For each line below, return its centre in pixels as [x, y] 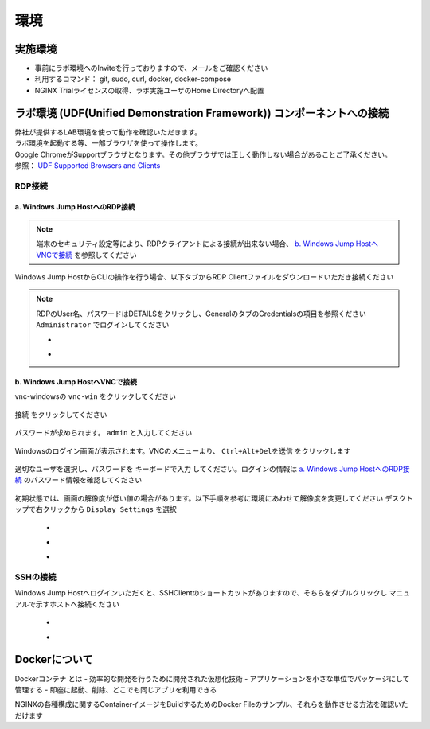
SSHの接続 [35, 577]
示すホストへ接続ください [77, 604]
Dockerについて [54, 659]
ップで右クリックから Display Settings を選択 [96, 509]
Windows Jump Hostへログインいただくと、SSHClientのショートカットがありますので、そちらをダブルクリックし [201, 593]
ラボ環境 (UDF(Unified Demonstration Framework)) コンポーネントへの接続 [202, 113]
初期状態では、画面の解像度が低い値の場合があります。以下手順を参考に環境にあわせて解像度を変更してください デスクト [214, 498]
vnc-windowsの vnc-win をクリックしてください [96, 396]
